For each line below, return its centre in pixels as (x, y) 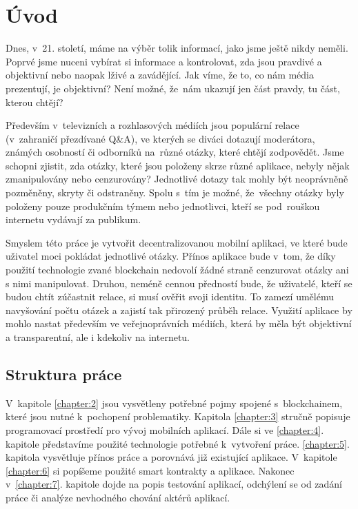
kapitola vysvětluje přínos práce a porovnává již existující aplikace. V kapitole (171, 457)
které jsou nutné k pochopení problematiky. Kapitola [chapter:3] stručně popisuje (178, 416)
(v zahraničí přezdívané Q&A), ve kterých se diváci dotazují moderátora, (160, 138)
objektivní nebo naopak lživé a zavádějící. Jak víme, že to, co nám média (160, 75)
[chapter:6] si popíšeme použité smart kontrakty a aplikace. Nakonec (150, 470)
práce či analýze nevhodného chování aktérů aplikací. (118, 497)
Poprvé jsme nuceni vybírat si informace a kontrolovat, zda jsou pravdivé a (164, 61)
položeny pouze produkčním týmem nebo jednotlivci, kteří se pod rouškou (163, 206)
